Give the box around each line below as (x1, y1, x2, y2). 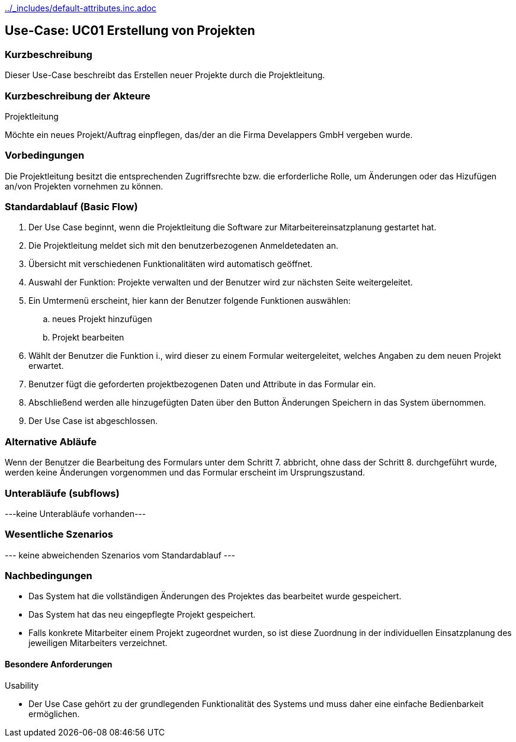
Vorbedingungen (5, 149, 85, 162)
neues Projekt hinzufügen (52, 314, 152, 325)
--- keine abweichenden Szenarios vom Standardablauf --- (5, 550, 235, 560)
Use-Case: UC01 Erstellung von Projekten (5, 23, 255, 38)
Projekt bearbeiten (52, 332, 124, 343)
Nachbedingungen (5, 570, 92, 582)
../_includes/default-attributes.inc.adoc (5, 3, 156, 13)
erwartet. (28, 361, 64, 371)
